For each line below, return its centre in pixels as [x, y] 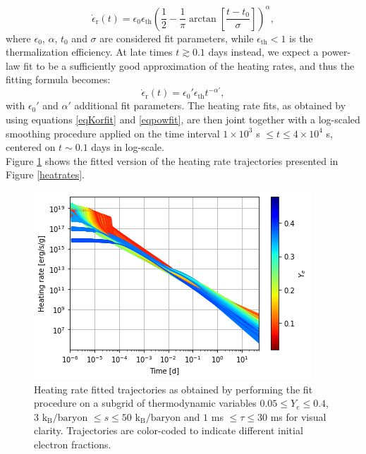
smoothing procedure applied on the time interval [113, 133]
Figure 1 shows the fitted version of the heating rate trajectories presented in [172, 160]
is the [301, 38]
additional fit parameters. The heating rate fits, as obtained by [210, 105]
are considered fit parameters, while [177, 38]
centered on [31, 147]
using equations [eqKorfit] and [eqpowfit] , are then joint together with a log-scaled [183, 119]
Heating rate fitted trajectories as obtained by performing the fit [173, 389]
